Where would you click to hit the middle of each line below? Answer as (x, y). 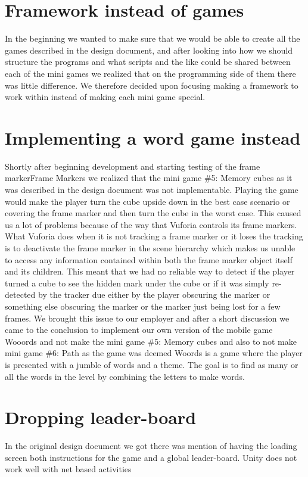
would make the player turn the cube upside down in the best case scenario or (147, 201)
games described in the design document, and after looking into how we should (149, 50)
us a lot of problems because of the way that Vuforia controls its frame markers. (151, 224)
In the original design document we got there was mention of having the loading (151, 446)
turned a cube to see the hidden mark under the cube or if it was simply (137, 283)
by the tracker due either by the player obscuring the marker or (154, 294)
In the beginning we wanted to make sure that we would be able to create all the (153, 38)
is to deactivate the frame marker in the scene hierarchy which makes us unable (150, 247)
